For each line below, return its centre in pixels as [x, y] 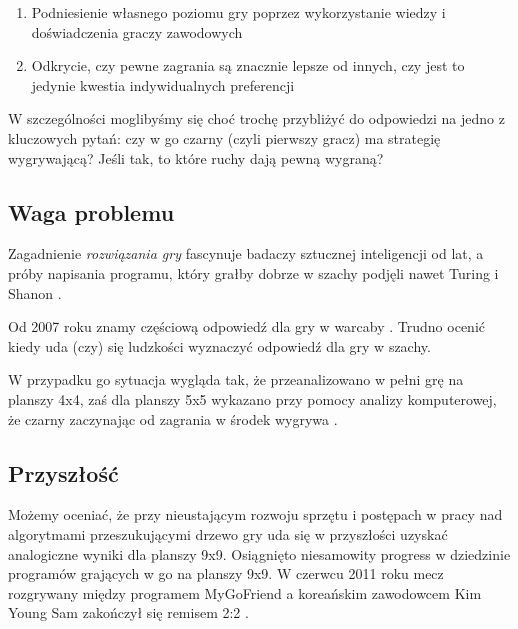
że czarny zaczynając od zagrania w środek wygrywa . [173, 418]
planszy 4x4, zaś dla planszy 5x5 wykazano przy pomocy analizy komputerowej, [252, 398]
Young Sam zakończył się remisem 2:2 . [128, 612]
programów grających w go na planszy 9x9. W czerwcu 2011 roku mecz [226, 573]
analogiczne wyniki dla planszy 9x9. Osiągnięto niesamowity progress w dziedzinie [259, 553]
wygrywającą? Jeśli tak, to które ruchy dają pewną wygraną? [196, 157]
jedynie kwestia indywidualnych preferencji [163, 84]
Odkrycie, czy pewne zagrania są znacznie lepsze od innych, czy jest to [248, 65]
